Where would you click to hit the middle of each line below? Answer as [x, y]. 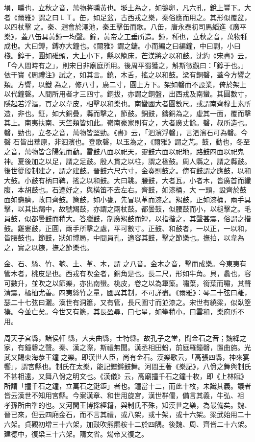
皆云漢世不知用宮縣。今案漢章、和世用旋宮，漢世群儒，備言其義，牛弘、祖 [124, 395]
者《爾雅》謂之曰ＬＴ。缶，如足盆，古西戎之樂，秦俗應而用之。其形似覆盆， [127, 17]
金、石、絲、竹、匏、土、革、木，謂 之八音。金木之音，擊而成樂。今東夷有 [125, 264]
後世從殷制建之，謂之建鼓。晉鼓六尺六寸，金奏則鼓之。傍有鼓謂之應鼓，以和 [127, 171]
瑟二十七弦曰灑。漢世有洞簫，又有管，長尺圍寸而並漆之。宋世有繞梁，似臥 [124, 302]
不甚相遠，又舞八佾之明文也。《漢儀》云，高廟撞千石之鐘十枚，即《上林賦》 [126, 376]
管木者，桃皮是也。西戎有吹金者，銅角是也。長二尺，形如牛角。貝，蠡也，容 [127, 273]
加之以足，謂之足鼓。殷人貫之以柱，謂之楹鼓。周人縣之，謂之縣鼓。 [141, 161]
